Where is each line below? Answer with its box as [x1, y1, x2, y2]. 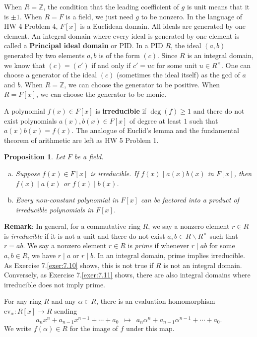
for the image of [69, 323, 118, 334]
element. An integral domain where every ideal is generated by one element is [4, 30, 240, 41]
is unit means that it [187, 1, 250, 11]
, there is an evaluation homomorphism [96, 296, 215, 306]
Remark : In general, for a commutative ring [4, 221, 140, 231]
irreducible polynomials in [15, 204, 94, 214]
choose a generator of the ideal [4, 69, 97, 80]
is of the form [99, 50, 140, 60]
